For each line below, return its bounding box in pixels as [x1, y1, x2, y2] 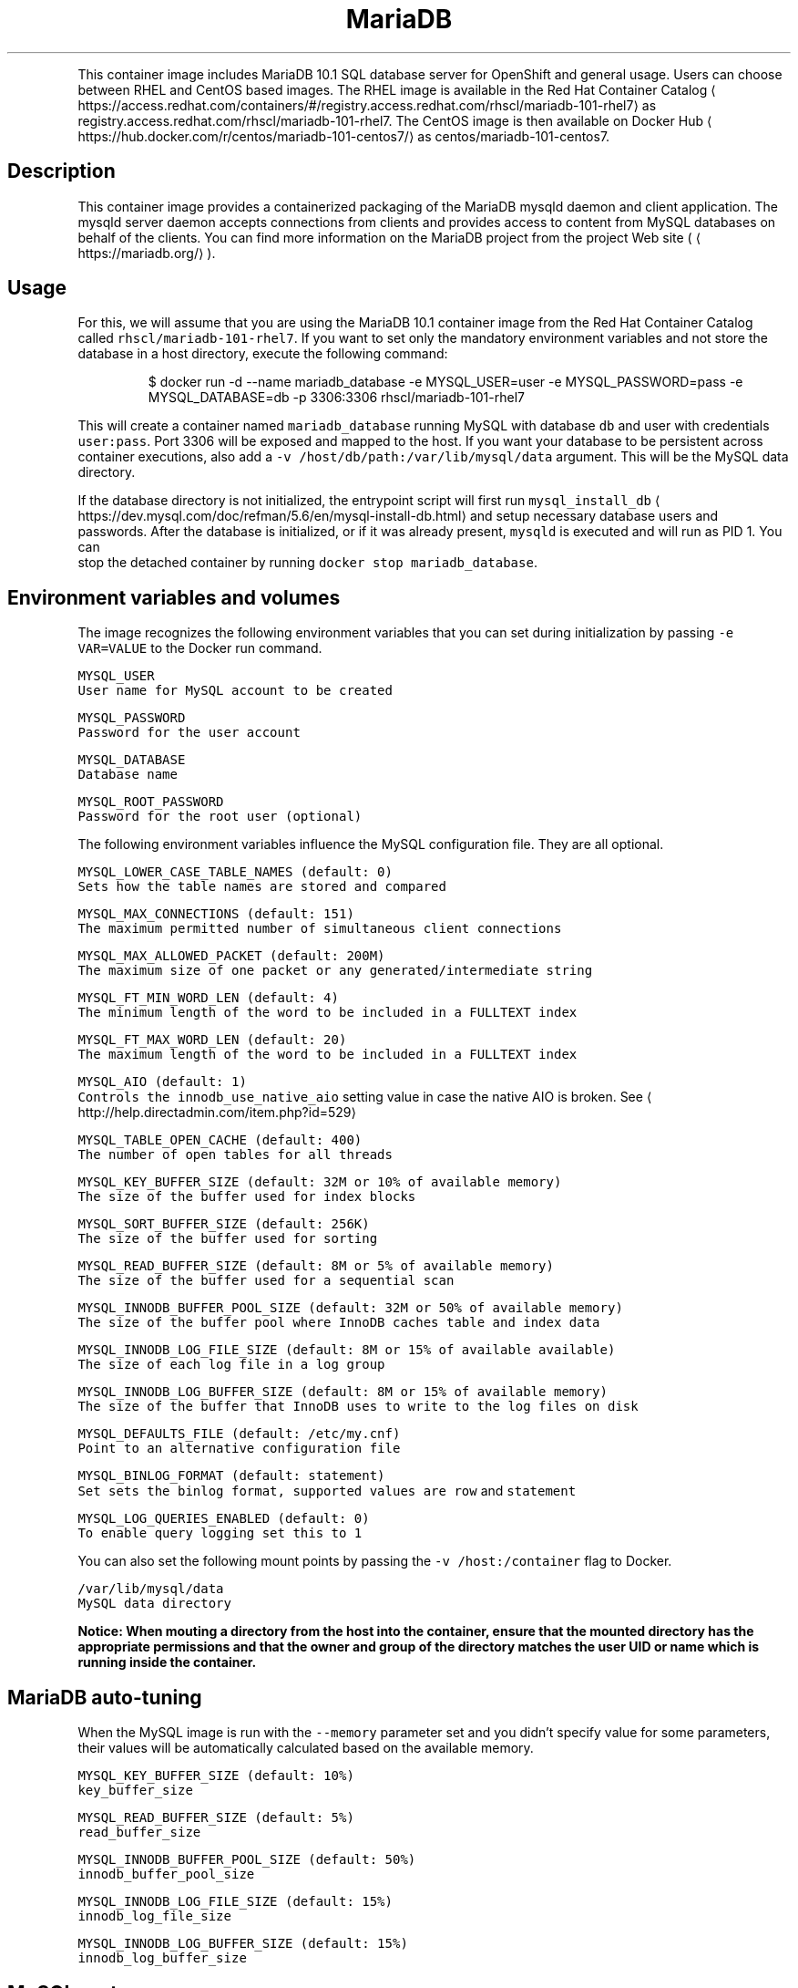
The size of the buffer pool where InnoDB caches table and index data [77, 1315, 600, 1331]
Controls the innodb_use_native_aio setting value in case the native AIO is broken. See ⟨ [77, 1089, 652, 1105]
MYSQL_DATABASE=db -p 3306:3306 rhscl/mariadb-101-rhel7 [148, 389, 525, 406]
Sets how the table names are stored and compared [77, 879, 446, 895]
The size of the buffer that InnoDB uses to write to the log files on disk [77, 1399, 639, 1414]
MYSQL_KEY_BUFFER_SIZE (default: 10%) [77, 1768, 354, 1784]
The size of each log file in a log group [77, 1357, 385, 1372]
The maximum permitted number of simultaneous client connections [77, 921, 562, 937]
